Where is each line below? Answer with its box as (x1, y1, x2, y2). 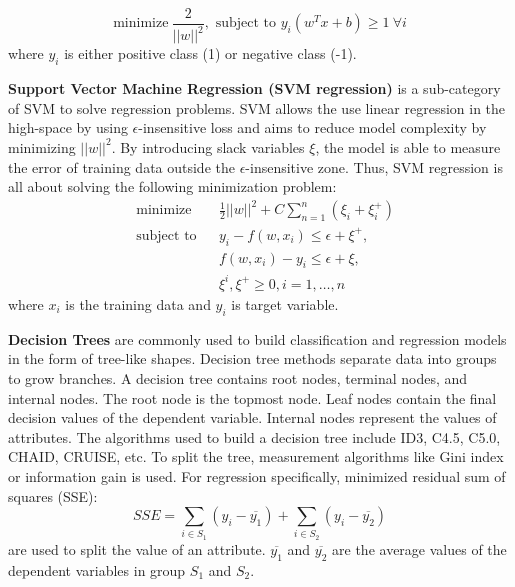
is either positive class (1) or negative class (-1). (64, 43, 357, 64)
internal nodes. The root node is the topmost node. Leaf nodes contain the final (8, 387, 497, 408)
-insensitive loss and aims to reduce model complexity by (138, 117, 487, 138)
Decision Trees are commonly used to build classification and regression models (8, 328, 507, 349)
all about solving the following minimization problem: (8, 176, 337, 197)
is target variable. (231, 293, 339, 314)
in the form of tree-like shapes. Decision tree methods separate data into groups (8, 348, 497, 369)
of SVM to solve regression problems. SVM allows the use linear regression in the (8, 97, 506, 118)
